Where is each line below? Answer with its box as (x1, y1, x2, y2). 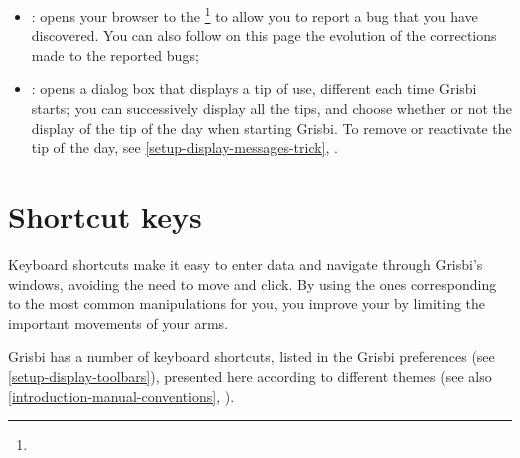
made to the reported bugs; (31, 44, 199, 65)
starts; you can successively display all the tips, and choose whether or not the (31, 98, 512, 119)
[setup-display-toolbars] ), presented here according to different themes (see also (8, 365, 492, 386)
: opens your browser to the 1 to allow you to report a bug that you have (31, 3, 478, 26)
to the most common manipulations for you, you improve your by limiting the (8, 293, 486, 314)
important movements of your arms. (8, 312, 228, 333)
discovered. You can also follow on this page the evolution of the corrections (31, 25, 497, 46)
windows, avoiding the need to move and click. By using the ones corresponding (8, 273, 497, 294)
